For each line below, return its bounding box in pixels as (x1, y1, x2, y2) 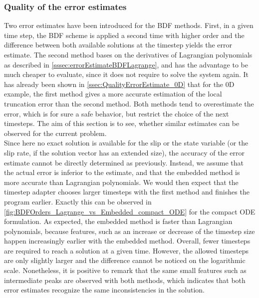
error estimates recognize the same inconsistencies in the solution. (4, 284, 205, 295)
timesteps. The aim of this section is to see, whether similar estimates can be (4, 118, 240, 128)
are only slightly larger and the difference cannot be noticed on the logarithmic (4, 255, 246, 265)
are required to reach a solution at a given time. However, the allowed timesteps (4, 245, 249, 255)
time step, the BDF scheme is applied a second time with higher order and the (4, 29, 245, 40)
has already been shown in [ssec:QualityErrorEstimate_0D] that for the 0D (4, 78, 235, 89)
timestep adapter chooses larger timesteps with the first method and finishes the (4, 186, 250, 197)
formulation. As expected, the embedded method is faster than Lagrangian (4, 216, 233, 226)
